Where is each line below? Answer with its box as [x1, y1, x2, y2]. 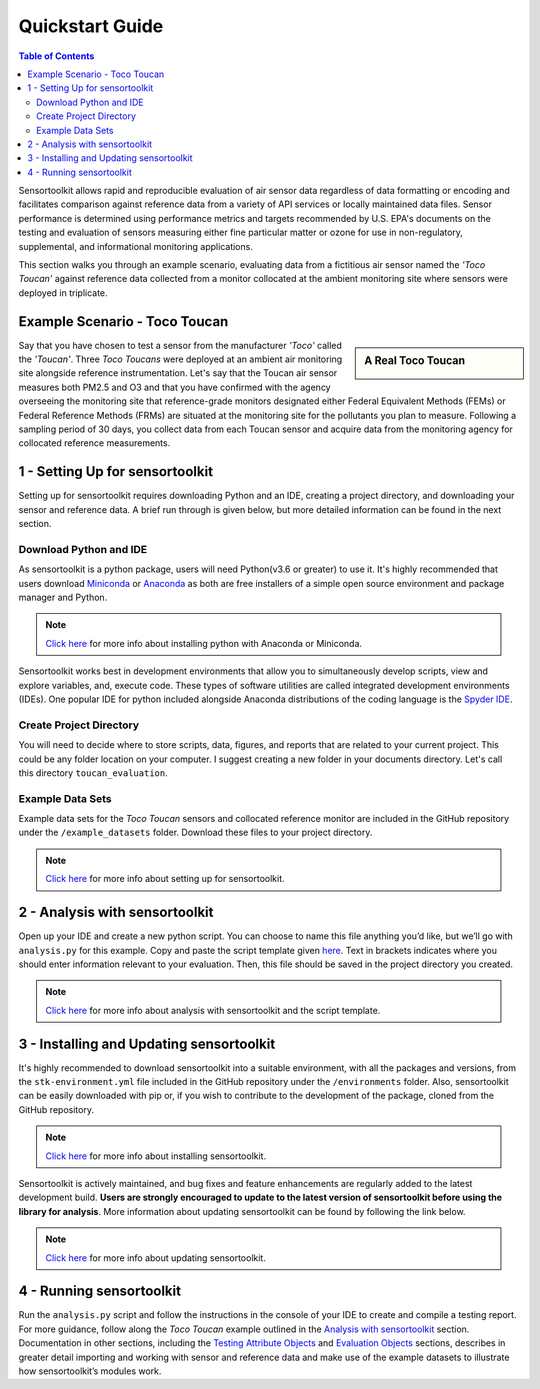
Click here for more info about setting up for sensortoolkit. [45, 873, 285, 885]
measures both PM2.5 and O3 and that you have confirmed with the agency [18, 381, 331, 393]
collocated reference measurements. [18, 437, 171, 449]
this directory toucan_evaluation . [18, 766, 169, 779]
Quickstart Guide [18, 15, 164, 37]
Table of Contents [18, 50, 95, 62]
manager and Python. [18, 591, 108, 604]
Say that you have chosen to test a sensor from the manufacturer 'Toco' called [18, 339, 342, 351]
